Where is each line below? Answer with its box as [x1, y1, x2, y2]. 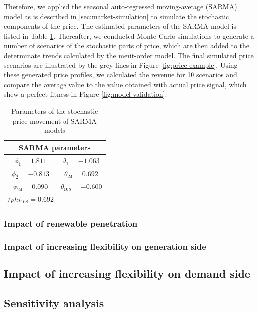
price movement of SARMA [12, 115, 97, 125]
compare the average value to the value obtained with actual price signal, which [4, 79, 247, 89]
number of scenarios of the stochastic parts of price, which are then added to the [4, 40, 250, 51]
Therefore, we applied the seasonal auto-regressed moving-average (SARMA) [4, 1, 237, 11]
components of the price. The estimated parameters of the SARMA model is [4, 21, 237, 31]
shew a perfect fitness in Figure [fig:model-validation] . [4, 89, 167, 99]
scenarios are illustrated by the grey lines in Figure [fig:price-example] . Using [4, 60, 238, 70]
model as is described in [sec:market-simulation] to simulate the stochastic [4, 11, 229, 21]
